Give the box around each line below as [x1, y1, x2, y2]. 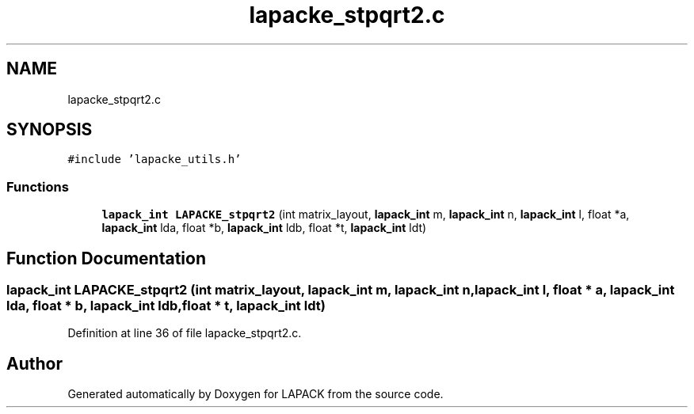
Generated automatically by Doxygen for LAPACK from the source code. [67, 387, 444, 401]
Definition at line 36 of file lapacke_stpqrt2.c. [67, 326, 302, 340]
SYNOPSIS [6, 120, 93, 140]
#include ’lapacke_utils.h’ [67, 153, 242, 166]
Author [6, 353, 63, 374]
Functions [6, 178, 69, 195]
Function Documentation [6, 248, 206, 268]
